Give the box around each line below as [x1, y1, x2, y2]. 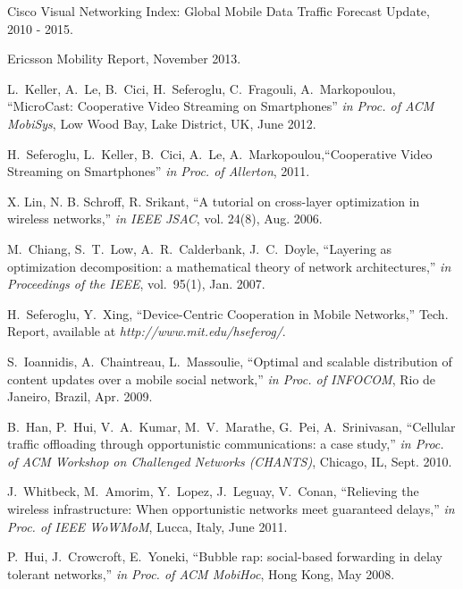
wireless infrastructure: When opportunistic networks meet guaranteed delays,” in [7, 500, 455, 518]
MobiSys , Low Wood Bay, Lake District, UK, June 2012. [7, 114, 316, 132]
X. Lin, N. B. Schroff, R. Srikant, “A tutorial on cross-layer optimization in [7, 191, 420, 210]
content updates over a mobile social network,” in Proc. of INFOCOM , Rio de [7, 369, 436, 388]
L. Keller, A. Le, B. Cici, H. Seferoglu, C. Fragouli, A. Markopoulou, [7, 79, 396, 97]
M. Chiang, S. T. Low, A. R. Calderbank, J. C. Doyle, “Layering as [7, 239, 392, 257]
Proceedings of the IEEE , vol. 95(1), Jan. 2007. [7, 274, 265, 293]
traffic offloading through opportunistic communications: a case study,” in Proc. [7, 434, 444, 453]
